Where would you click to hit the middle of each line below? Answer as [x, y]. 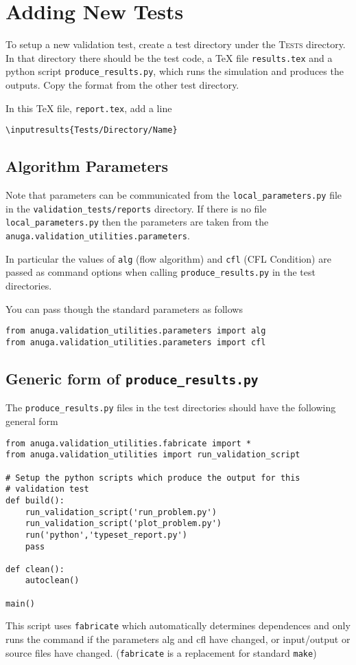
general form [32, 421]
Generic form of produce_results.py [132, 378]
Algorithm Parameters [87, 166]
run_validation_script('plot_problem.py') [123, 524]
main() [20, 603]
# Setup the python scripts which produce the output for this [153, 478]
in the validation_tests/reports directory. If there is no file [136, 208]
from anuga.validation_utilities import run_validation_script [153, 455]
